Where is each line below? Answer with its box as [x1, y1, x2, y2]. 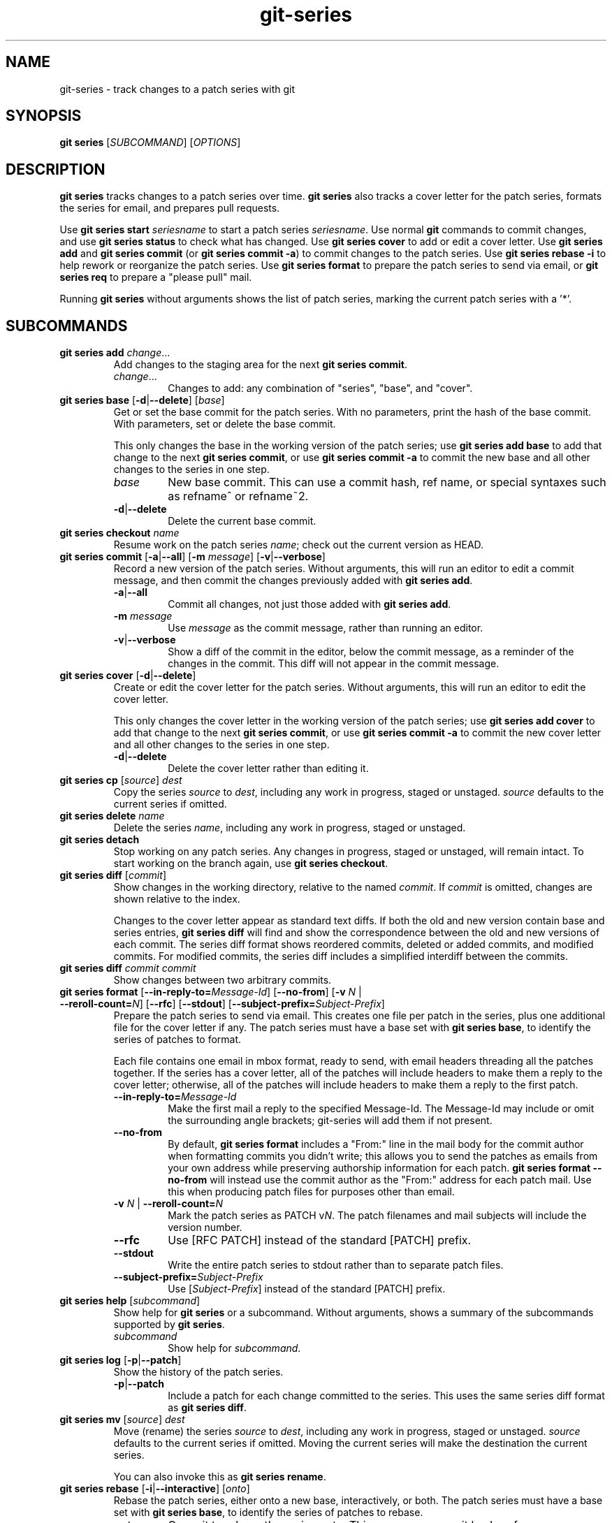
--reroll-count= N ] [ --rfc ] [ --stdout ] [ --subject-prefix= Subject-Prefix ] [59, 998, 385, 1010]
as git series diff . [168, 1401, 247, 1414]
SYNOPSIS [6, 107, 82, 125]
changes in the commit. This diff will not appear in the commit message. [168, 657, 500, 670]
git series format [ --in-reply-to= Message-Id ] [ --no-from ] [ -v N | [59, 986, 362, 998]
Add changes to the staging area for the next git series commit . [113, 358, 407, 371]
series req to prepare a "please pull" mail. [59, 271, 252, 284]
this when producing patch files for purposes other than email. [168, 1186, 455, 1198]
